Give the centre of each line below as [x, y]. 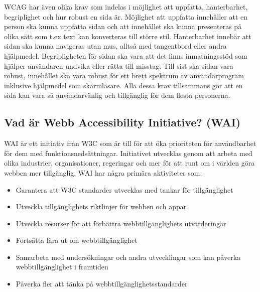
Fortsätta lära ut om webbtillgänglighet [77, 240]
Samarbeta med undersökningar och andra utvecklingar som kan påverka [128, 257]
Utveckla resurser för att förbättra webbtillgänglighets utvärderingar [121, 223]
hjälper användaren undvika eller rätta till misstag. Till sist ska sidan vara [119, 65]
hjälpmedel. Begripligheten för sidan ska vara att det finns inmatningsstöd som [126, 55]
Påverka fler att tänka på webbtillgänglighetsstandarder [102, 284]
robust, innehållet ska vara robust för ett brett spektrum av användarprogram [124, 76]
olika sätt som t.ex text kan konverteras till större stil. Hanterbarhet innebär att [128, 36]
